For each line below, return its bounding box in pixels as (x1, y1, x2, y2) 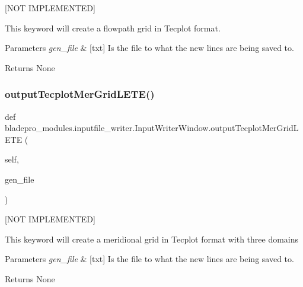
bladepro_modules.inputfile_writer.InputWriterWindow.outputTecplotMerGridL (5, 122, 299, 134)
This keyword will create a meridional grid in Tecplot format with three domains (5, 232, 299, 245)
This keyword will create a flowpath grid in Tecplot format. (5, 21, 221, 34)
